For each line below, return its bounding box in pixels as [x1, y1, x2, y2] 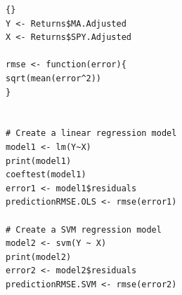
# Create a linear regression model [6, 128, 177, 139]
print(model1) [6, 156, 72, 166]
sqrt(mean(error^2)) [6, 73, 102, 83]
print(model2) [6, 252, 72, 262]
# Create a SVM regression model [6, 224, 162, 235]
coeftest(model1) [6, 170, 86, 180]
